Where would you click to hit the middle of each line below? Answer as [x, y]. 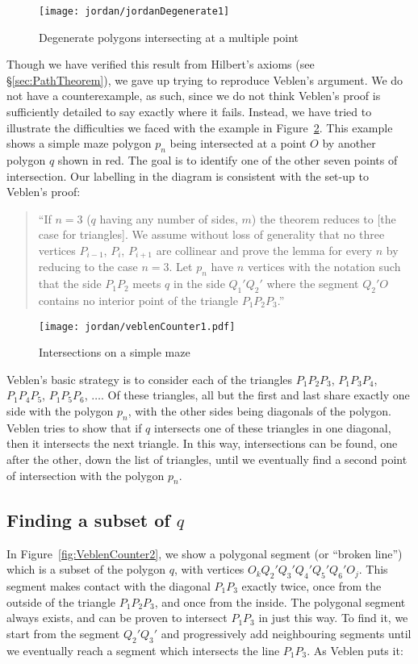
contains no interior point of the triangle [138, 301]
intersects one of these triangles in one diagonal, [272, 427]
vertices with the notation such [324, 267]
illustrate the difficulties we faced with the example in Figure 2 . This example [200, 127]
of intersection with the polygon [86, 475]
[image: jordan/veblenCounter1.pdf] [137, 326]
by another [349, 143]
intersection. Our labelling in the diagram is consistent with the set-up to [188, 175]
